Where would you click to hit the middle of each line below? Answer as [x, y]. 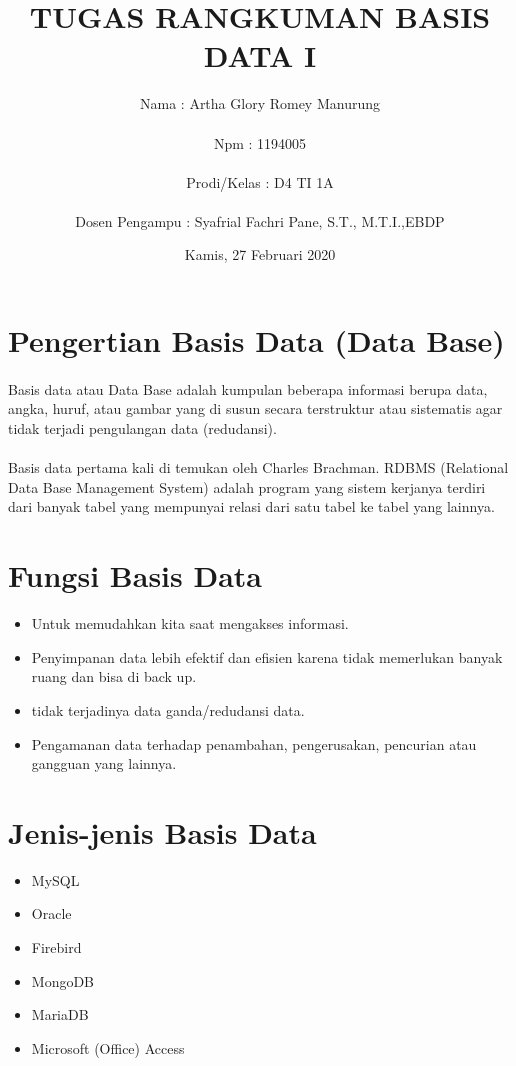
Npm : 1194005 [260, 142]
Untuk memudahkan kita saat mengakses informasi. [190, 623]
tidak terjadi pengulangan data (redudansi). [142, 428]
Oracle [51, 913]
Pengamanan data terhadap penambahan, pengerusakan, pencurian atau [254, 743]
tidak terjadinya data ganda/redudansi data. [168, 709]
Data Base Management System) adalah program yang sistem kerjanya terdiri [247, 486]
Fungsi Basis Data [135, 575]
